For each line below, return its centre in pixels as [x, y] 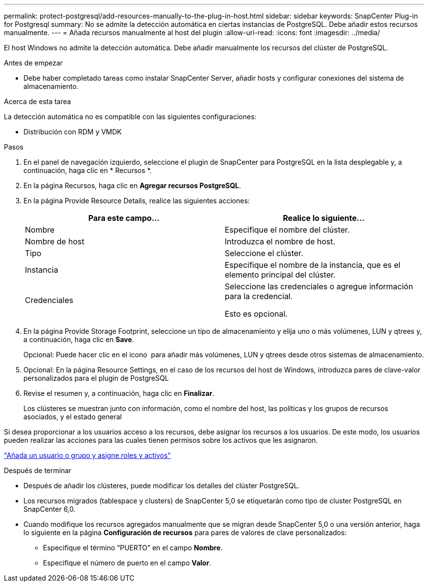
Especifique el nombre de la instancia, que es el [313, 265]
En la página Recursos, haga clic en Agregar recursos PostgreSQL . [132, 185]
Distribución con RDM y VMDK [73, 132]
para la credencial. [259, 296]
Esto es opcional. [256, 314]
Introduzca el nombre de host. [280, 241]
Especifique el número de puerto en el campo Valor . [127, 563]
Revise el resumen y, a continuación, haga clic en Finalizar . [119, 393]
